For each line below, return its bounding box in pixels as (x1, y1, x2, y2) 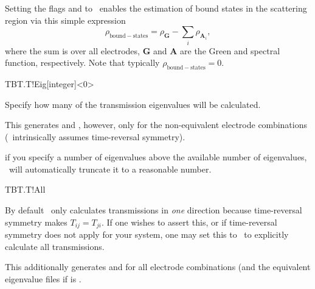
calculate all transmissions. (5, 240, 105, 252)
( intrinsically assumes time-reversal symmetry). (5, 130, 185, 143)
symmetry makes (5, 215, 67, 228)
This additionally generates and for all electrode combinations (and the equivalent (5, 260, 311, 273)
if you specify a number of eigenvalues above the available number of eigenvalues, (5, 151, 307, 163)
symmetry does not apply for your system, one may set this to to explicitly (5, 228, 289, 241)
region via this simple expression (5, 13, 126, 26)
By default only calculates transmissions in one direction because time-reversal (5, 204, 302, 216)
